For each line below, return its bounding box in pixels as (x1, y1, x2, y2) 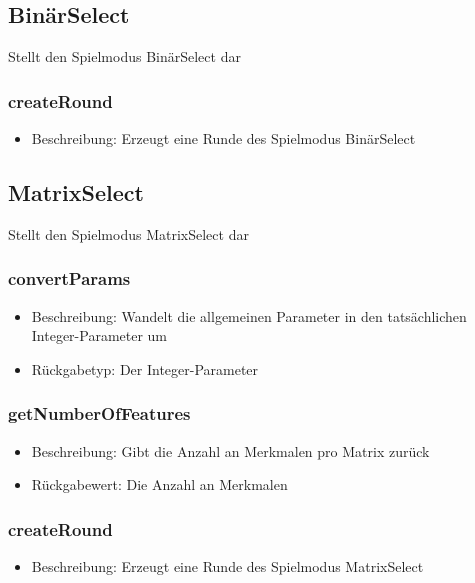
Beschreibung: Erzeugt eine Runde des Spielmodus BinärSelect (31, 128, 416, 149)
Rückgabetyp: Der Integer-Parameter (31, 358, 259, 379)
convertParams (8, 266, 131, 291)
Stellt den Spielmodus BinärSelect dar (8, 46, 241, 67)
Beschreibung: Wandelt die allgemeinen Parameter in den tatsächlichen (31, 305, 467, 326)
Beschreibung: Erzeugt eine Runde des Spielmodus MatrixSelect (31, 556, 424, 577)
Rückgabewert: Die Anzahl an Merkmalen (31, 474, 288, 495)
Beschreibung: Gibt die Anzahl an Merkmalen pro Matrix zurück (31, 440, 430, 461)
